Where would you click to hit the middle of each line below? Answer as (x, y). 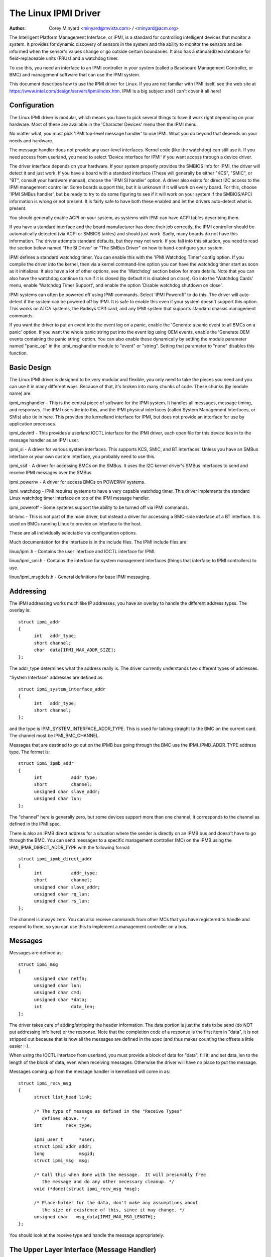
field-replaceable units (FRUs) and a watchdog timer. (64, 58)
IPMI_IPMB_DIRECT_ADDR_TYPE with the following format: (70, 847)
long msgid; (64, 1153)
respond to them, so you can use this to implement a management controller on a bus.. (99, 926)
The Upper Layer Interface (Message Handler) (83, 1249)
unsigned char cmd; (58, 993)
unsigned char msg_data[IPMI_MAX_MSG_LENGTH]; (95, 1217)
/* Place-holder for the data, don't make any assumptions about (116, 1203)
